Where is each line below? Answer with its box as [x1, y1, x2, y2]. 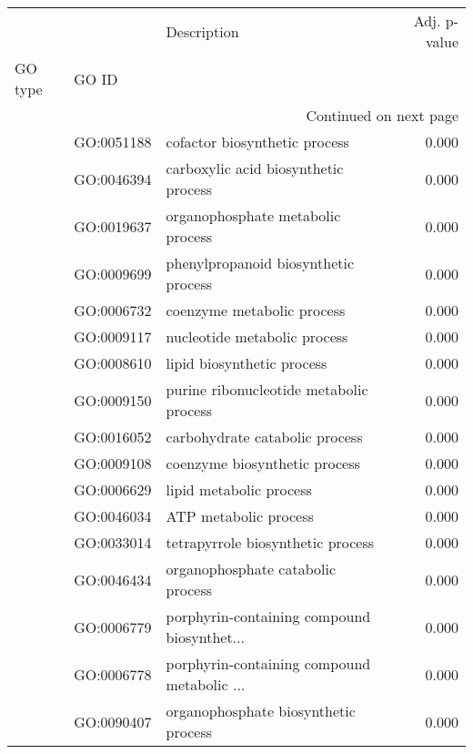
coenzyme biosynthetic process [166, 453, 360, 474]
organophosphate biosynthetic [166, 700, 356, 721]
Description [166, 20, 239, 42]
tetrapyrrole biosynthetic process [166, 532, 375, 553]
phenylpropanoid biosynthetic [166, 252, 355, 273]
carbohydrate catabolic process [166, 426, 363, 447]
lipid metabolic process [166, 479, 312, 500]
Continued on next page [306, 105, 458, 126]
